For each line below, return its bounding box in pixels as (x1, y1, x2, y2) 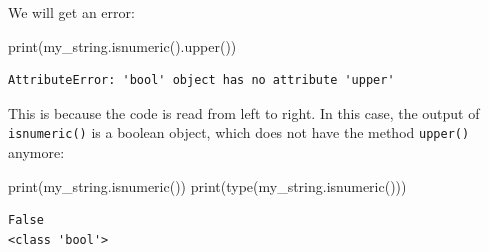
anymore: (8, 142, 65, 163)
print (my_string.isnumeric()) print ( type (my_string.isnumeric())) (8, 175, 407, 196)
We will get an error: (8, 2, 135, 22)
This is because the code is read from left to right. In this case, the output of (8, 102, 480, 123)
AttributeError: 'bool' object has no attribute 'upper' (8, 73, 395, 88)
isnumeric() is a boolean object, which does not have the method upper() (8, 122, 470, 143)
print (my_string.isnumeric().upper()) (8, 35, 237, 56)
